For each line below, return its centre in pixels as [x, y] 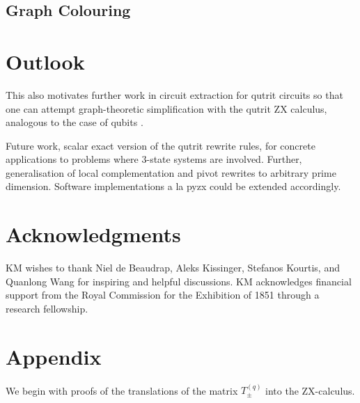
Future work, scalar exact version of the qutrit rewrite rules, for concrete [161, 145]
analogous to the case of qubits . [75, 122]
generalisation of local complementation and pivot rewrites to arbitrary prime [171, 172]
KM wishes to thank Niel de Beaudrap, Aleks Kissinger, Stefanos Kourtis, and [173, 268]
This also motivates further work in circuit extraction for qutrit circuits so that [174, 94]
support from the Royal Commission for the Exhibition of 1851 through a [163, 295]
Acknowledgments [93, 234]
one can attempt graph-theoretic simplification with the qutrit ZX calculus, [166, 108]
